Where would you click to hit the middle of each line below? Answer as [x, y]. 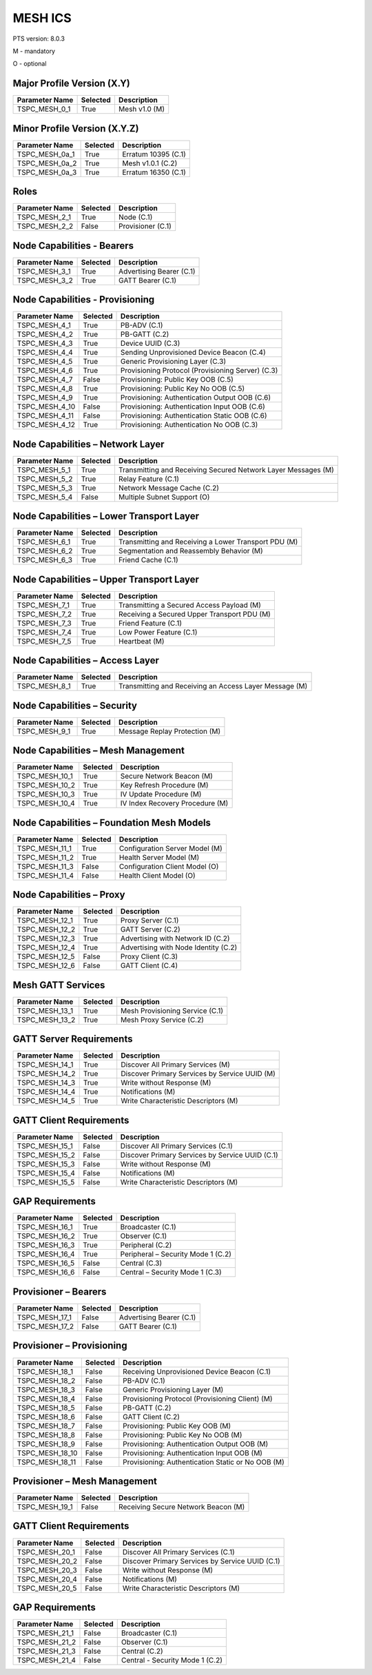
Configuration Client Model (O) [169, 866]
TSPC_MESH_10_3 [46, 794]
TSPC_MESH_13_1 [45, 1011]
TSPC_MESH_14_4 [46, 1092]
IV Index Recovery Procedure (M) [174, 803]
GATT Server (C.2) [151, 929]
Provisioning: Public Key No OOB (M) [183, 1435]
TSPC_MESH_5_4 [45, 497]
